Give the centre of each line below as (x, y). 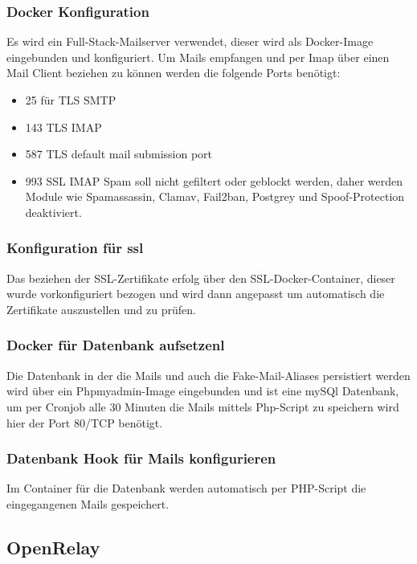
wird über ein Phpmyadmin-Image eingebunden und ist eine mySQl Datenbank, (203, 391)
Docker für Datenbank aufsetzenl (116, 345)
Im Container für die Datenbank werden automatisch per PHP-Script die (186, 488)
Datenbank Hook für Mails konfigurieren (141, 458)
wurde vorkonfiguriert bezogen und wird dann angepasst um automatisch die (196, 294)
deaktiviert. (53, 212)
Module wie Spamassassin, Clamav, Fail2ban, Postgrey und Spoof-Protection (215, 196)
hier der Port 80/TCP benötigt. (85, 422)
